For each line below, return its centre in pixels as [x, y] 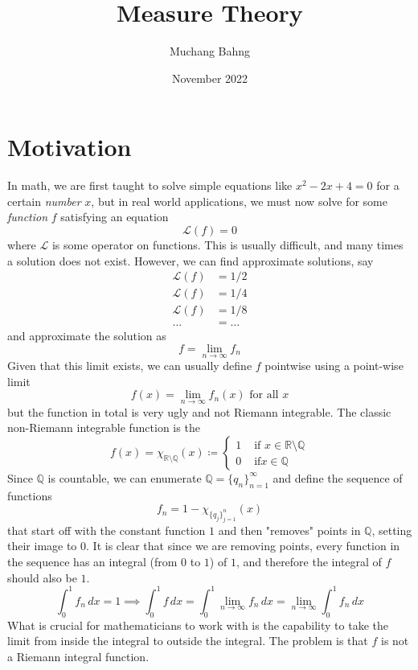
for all [264, 395]
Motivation [70, 147]
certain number [44, 201]
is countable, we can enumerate [125, 477]
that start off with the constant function [107, 530]
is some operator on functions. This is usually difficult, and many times [227, 245]
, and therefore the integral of [309, 562]
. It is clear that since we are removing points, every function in [243, 546]
